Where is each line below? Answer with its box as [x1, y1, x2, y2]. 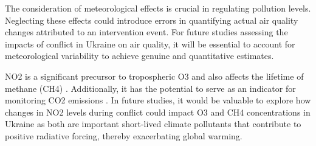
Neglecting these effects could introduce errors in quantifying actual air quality [5, 13, 298, 26]
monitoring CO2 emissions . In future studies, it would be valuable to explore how [5, 94, 311, 106]
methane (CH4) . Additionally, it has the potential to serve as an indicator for [5, 82, 296, 94]
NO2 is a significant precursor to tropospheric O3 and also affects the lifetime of [5, 69, 304, 82]
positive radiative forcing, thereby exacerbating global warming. [5, 129, 242, 142]
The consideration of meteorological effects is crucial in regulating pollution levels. [5, 2, 311, 14]
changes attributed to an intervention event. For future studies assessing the [5, 26, 288, 38]
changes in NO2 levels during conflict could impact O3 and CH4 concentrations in [5, 105, 311, 118]
